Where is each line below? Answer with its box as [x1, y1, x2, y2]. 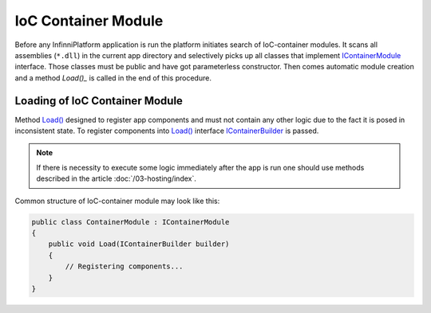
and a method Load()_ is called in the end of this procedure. [14, 72, 212, 83]
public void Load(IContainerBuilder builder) [48, 240, 230, 248]
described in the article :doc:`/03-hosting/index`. [36, 174, 197, 183]
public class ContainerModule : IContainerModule [31, 217, 230, 226]
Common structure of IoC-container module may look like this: [14, 196, 220, 205]
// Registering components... [65, 262, 184, 271]
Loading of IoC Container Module [14, 94, 184, 108]
